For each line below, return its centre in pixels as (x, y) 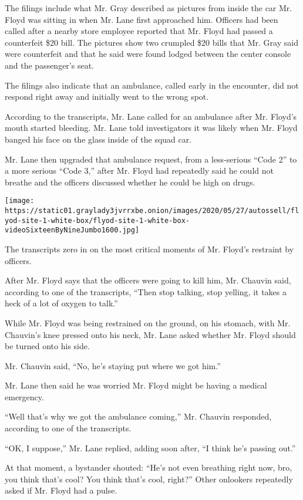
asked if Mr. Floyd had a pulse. (61, 490)
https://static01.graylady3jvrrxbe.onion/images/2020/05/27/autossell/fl (152, 210)
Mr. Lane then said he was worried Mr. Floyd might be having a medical (136, 385)
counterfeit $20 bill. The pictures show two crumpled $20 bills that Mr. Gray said (151, 42)
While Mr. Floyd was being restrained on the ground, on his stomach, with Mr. (148, 322)
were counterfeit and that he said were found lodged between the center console (148, 54)
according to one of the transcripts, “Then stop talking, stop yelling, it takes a (146, 291)
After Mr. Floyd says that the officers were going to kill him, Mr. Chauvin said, (148, 280)
